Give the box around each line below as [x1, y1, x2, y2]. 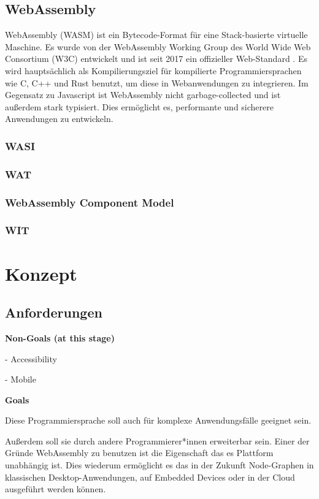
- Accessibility [5, 352, 57, 365]
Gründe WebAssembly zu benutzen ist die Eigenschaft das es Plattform [5, 446, 274, 459]
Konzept [5, 261, 77, 286]
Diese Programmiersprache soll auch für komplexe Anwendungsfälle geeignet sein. [5, 414, 312, 427]
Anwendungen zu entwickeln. [5, 112, 113, 125]
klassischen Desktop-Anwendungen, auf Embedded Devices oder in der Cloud [5, 470, 295, 483]
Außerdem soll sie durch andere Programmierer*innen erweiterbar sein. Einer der [5, 434, 310, 447]
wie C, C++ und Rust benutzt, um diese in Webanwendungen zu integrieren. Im [5, 76, 309, 89]
